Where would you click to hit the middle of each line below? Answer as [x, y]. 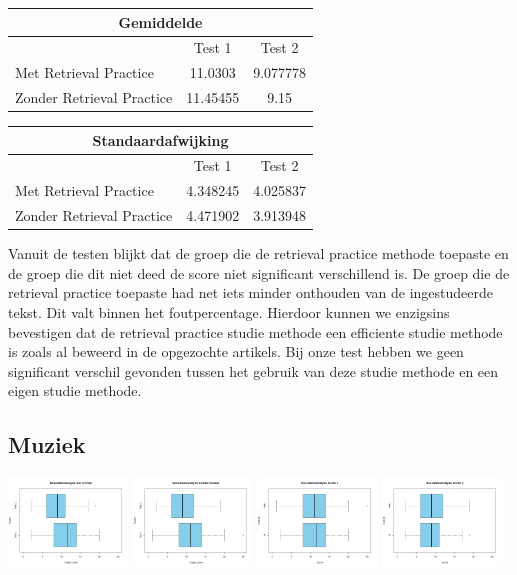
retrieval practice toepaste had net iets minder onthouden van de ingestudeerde [250, 292]
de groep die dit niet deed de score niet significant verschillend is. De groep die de [259, 272]
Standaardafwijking [160, 139]
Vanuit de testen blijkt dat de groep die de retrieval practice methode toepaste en [258, 253]
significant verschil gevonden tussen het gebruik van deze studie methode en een [253, 370]
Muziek [47, 444]
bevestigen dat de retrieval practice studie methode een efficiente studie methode [255, 331]
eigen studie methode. [75, 390]
